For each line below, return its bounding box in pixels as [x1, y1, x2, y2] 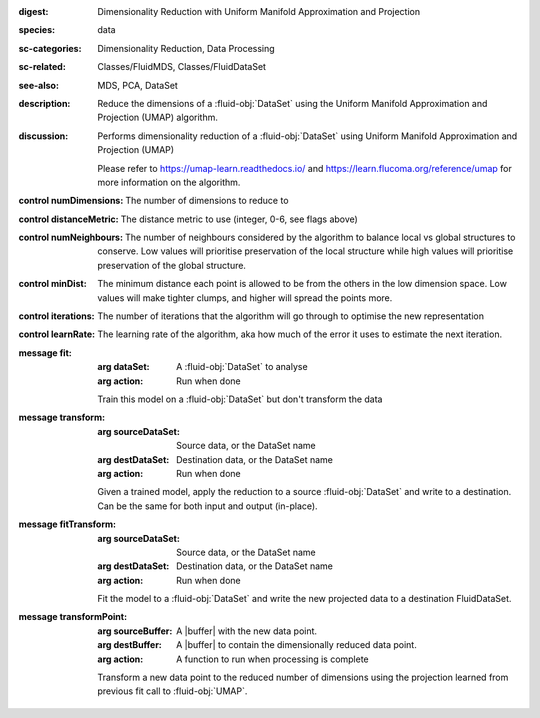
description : [18, 97, 71, 109]
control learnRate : [18, 328, 95, 340]
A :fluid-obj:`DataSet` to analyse [176, 361, 309, 373]
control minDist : [18, 278, 87, 290]
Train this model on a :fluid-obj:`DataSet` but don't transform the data [97, 393, 383, 405]
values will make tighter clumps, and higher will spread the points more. [97, 291, 393, 304]
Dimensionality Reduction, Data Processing [97, 42, 275, 54]
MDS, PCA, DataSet [97, 79, 179, 91]
